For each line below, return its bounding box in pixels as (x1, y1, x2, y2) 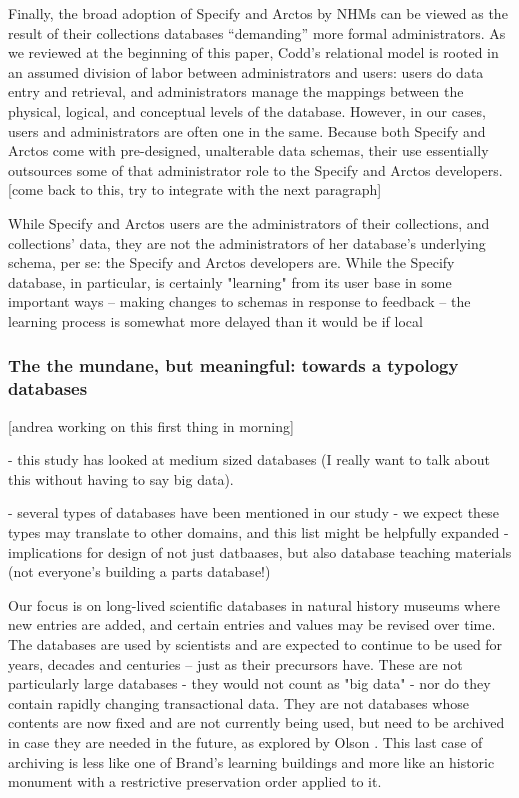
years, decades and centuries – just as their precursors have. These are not (8, 653, 463, 674)
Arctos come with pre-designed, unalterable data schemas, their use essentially (8, 140, 489, 161)
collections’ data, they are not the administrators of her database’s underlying (8, 232, 486, 253)
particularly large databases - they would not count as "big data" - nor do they (8, 673, 491, 694)
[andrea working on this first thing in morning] (8, 415, 294, 436)
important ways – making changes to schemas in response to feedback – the (8, 291, 471, 312)
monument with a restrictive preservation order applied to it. (8, 771, 382, 792)
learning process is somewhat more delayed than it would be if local (8, 310, 423, 331)
